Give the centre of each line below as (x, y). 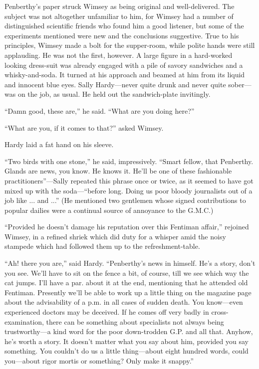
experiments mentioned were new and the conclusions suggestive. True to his (122, 35)
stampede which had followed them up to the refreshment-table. (102, 246)
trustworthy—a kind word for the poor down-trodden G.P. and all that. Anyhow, (129, 331)
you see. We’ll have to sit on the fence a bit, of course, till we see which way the (127, 273)
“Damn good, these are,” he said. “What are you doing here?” (100, 110)
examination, (24, 321)
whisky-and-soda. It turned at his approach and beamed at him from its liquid (125, 75)
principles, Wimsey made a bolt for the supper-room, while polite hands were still (130, 45)
